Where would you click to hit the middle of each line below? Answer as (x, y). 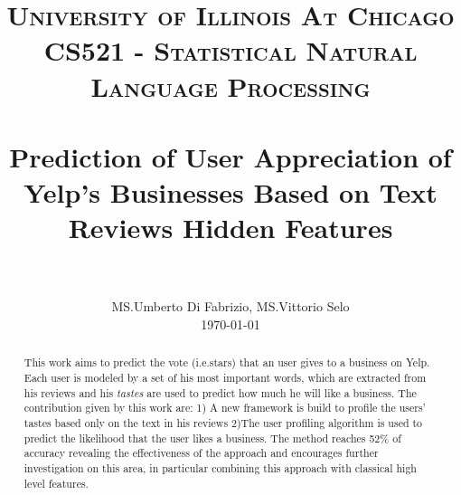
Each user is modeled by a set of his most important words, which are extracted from (225, 378)
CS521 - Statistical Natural (230, 50)
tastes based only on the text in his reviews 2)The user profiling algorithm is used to (223, 423)
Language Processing (230, 86)
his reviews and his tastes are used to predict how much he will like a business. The (220, 392)
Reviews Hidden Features (230, 228)
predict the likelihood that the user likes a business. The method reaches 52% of (212, 438)
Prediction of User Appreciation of (230, 156)
